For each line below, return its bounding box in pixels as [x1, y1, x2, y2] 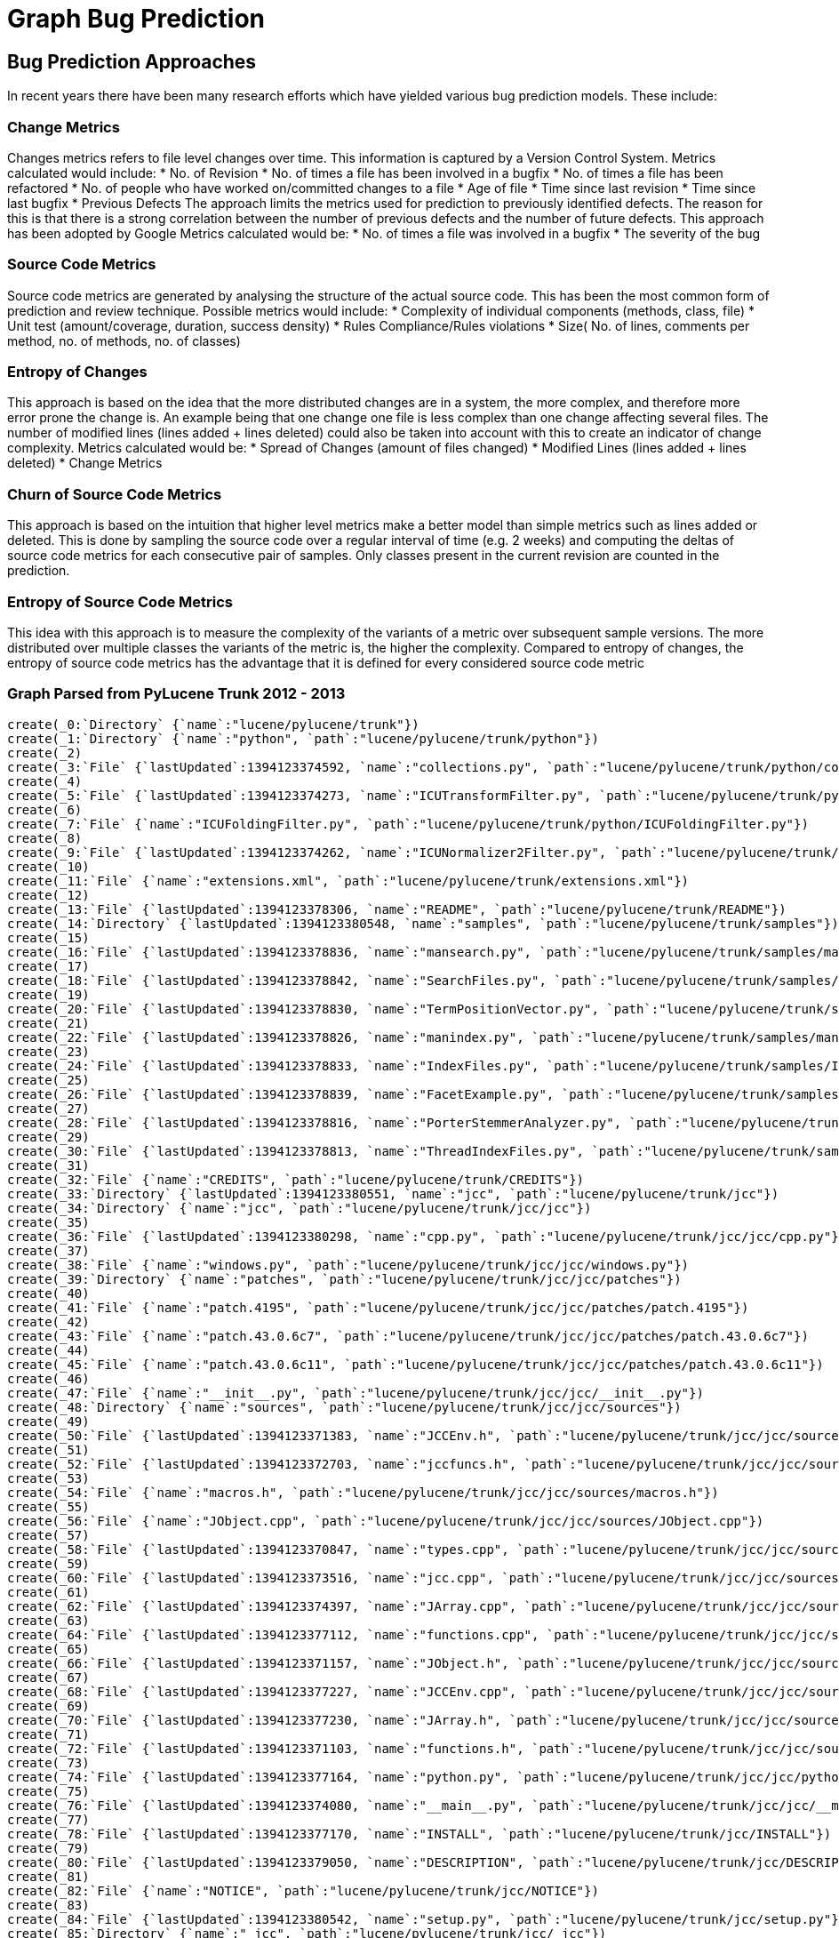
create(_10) [7, 859, 90, 874]
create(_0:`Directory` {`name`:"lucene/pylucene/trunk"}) [7, 717, 419, 732]
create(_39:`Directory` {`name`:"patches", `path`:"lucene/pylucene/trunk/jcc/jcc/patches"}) [7, 1271, 682, 1286]
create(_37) [7, 1243, 90, 1258]
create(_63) [7, 1613, 90, 1628]
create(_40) [7, 1285, 90, 1301]
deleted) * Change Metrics [7, 455, 163, 471]
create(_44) [7, 1342, 90, 1357]
